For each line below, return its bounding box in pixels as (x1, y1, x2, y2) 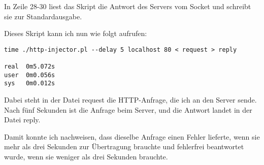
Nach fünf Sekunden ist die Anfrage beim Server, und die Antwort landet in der (4, 104, 252, 115)
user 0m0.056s (4, 71, 55, 79)
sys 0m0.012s (4, 80, 55, 87)
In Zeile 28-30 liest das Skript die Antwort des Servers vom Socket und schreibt (4, 1, 251, 11)
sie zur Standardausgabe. (4, 11, 82, 21)
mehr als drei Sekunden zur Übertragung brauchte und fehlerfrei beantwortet (4, 141, 244, 152)
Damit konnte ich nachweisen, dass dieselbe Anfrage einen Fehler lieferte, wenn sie (4, 131, 260, 142)
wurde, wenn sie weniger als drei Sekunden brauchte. (4, 151, 168, 162)
